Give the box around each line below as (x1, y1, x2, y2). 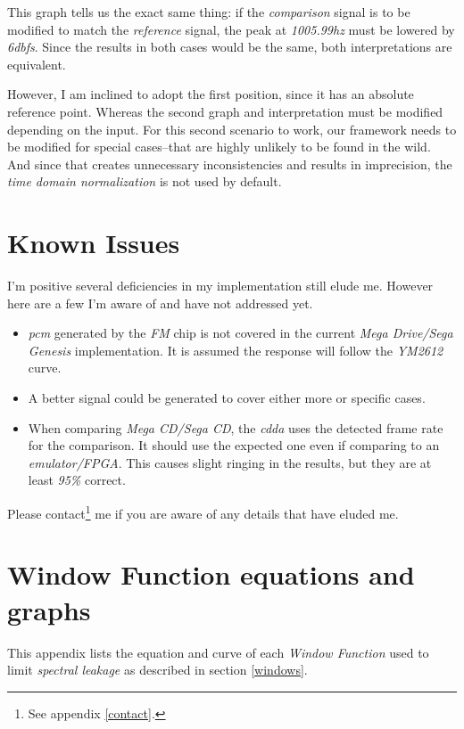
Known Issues (7, 225, 180, 261)
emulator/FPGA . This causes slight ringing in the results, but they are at (28, 453, 432, 471)
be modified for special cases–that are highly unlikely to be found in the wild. (7, 137, 431, 156)
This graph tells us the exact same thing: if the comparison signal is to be (7, 3, 410, 20)
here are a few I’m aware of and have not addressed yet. (7, 293, 313, 312)
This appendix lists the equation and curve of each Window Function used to (7, 643, 429, 661)
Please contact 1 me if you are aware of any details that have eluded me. (7, 502, 399, 522)
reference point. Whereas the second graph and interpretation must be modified (7, 102, 443, 120)
